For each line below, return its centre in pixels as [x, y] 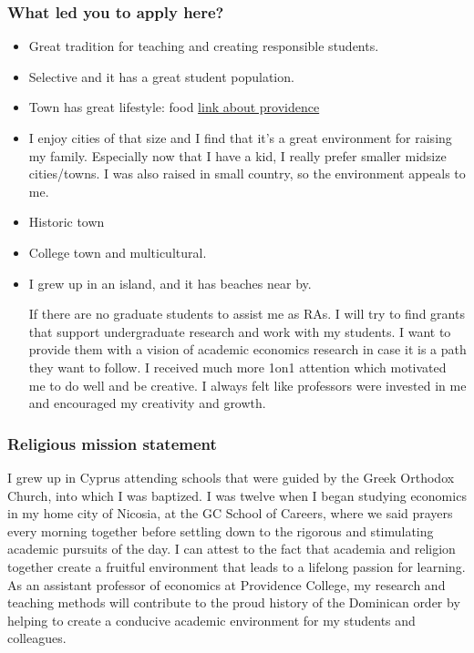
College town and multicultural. [118, 252]
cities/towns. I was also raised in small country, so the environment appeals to [247, 173]
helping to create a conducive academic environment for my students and [211, 620]
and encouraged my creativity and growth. [147, 403]
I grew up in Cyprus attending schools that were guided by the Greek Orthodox [231, 477]
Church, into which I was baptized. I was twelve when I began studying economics [237, 495]
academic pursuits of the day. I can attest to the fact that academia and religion [232, 549]
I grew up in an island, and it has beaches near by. [170, 283]
